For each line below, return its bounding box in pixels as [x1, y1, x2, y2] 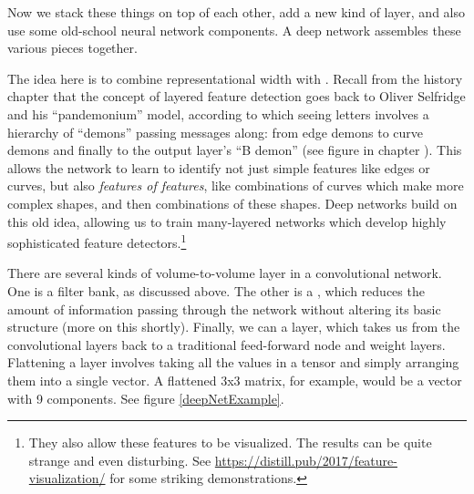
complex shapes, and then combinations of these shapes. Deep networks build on [7, 193, 458, 212]
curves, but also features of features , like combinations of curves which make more [7, 176, 464, 195]
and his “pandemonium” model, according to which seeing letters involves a [7, 104, 429, 123]
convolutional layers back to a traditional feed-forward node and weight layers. [7, 334, 446, 354]
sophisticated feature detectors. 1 [7, 231, 187, 252]
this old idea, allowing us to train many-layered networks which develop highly [7, 211, 447, 231]
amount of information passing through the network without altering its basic [7, 299, 441, 318]
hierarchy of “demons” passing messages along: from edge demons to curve [7, 122, 424, 141]
